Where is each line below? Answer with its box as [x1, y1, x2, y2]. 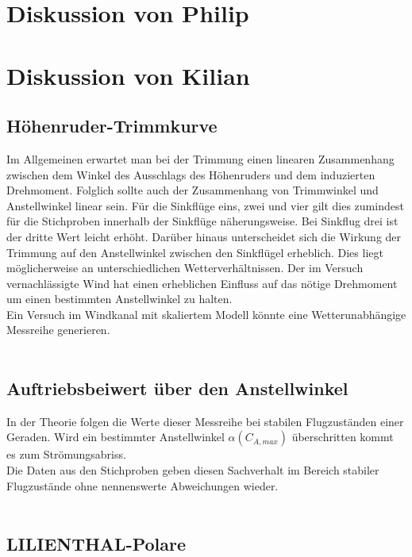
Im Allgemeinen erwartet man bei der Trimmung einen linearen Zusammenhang [6, 150, 395, 167]
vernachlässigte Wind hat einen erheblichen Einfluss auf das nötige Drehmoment [6, 275, 398, 291]
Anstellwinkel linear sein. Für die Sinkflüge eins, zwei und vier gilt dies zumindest [6, 197, 404, 213]
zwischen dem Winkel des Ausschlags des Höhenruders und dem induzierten [6, 166, 375, 182]
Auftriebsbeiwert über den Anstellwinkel [6, 376, 348, 401]
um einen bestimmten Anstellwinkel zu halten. [6, 290, 233, 307]
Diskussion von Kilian [6, 59, 250, 91]
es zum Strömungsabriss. [6, 446, 126, 463]
